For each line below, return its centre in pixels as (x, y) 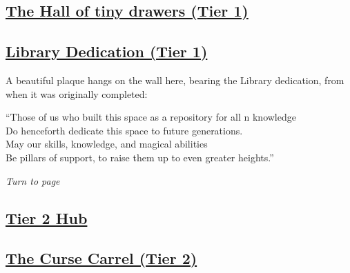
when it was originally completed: (77, 93)
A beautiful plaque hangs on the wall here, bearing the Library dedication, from (175, 80)
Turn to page (33, 180)
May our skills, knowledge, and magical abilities (107, 144)
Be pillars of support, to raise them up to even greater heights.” (140, 157)
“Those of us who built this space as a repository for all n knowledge (151, 117)
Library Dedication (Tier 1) (107, 51)
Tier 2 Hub (47, 218)
